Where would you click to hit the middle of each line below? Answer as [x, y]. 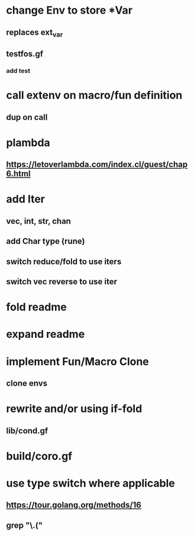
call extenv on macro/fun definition [94, 95]
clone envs [27, 383]
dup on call [27, 117]
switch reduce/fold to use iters [64, 261]
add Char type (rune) [46, 241]
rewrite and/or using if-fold [74, 409]
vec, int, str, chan [38, 221]
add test [18, 71]
